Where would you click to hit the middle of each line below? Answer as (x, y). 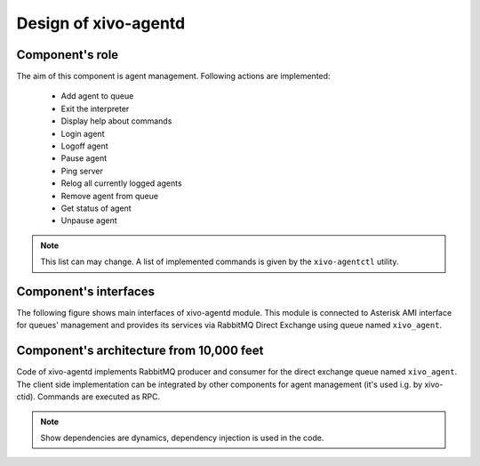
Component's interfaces (86, 291)
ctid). (26, 397)
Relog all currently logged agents (121, 183)
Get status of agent (96, 208)
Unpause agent (89, 221)
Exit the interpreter (95, 108)
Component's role (68, 55)
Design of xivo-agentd (101, 23)
